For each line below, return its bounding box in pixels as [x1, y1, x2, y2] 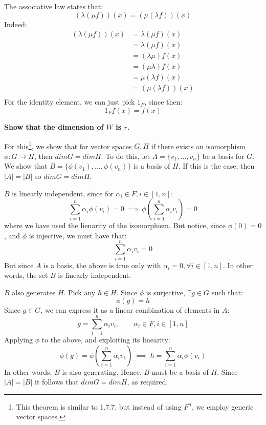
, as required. [127, 376, 168, 387]
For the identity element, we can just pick [4, 96, 135, 107]
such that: [211, 287, 243, 297]
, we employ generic [192, 401, 254, 412]
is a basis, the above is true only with [43, 259, 161, 270]
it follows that [35, 376, 79, 387]
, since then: [144, 96, 183, 107]
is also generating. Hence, [62, 366, 142, 377]
